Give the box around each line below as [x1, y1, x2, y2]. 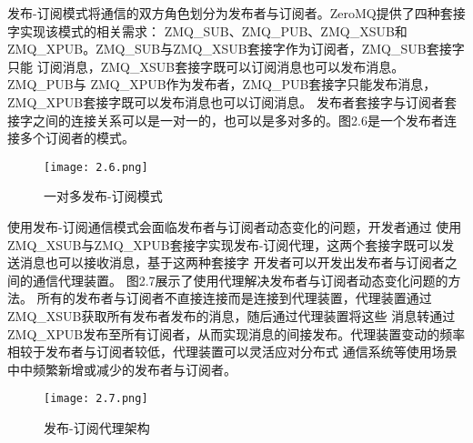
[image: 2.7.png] [44, 392, 148, 406]
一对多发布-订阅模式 [44, 186, 163, 206]
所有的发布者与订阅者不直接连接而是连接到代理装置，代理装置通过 [36, 288, 432, 307]
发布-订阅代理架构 [44, 418, 150, 437]
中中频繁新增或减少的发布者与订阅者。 [7, 359, 236, 378]
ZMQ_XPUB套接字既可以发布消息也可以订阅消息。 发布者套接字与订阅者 [7, 92, 444, 111]
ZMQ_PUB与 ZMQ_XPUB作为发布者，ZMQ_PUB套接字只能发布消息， [7, 75, 437, 94]
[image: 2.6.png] [44, 160, 148, 174]
